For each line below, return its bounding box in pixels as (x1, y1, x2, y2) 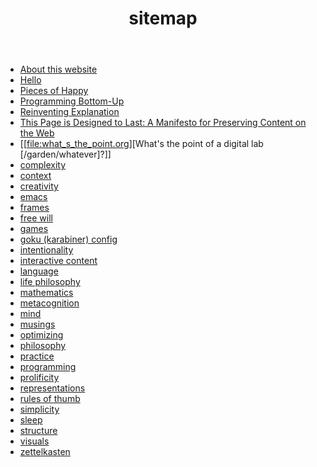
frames (19, 202, 50, 214)
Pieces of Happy (19, 85, 89, 97)
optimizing (19, 329, 64, 341)
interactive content (19, 255, 98, 267)
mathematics (19, 287, 74, 299)
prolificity (19, 372, 60, 384)
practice (19, 350, 55, 362)
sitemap (128, 7, 198, 30)
